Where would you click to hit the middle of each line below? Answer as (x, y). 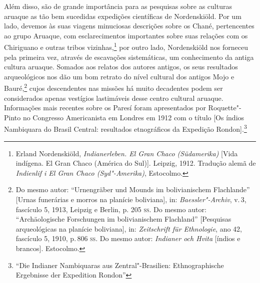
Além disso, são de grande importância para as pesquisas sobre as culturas (118, 6)
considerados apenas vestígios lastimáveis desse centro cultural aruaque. (114, 98)
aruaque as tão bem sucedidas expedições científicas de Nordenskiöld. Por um (123, 16)
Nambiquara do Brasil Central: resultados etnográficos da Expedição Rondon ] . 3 (125, 128)
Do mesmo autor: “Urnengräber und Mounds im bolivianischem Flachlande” (133, 189)
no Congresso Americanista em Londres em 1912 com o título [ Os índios (133, 117)
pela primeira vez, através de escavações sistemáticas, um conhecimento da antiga (129, 57)
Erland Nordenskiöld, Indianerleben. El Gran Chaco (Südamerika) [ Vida (127, 153)
